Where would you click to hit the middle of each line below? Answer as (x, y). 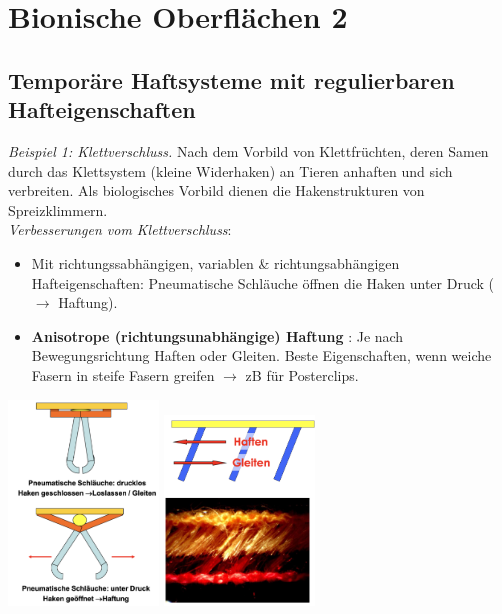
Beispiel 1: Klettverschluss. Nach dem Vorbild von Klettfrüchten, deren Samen (248, 150)
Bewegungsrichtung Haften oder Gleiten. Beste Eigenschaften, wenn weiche (261, 355)
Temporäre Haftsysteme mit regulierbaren (231, 79)
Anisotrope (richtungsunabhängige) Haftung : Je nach (217, 335)
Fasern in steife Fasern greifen (123, 374)
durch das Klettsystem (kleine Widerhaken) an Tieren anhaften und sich (230, 170)
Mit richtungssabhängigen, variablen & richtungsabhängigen (215, 262)
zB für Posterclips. (302, 374)
